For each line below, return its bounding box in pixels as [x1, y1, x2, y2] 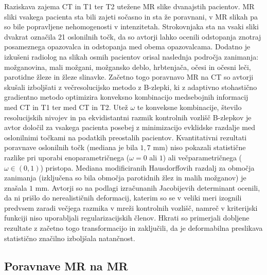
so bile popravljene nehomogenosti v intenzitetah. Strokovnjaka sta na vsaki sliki [4, 21, 259, 32]
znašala [4, 182, 27, 193]
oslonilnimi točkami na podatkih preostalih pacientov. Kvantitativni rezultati [4, 132, 247, 142]
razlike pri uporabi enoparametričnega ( [4, 152, 130, 162]
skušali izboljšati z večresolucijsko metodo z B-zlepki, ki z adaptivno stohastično [4, 81, 257, 92]
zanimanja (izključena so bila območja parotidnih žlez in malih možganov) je [4, 172, 246, 183]
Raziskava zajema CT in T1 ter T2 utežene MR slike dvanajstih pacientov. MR [4, 1, 255, 11]
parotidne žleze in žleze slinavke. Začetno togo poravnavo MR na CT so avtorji [4, 71, 254, 82]
